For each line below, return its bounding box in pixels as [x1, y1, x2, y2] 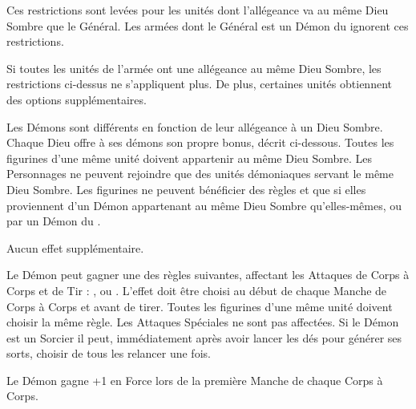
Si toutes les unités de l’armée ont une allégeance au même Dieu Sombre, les [6, 59, 382, 76]
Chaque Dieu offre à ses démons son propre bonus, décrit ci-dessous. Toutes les [6, 134, 394, 151]
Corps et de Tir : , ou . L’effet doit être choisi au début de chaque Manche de [6, 281, 387, 298]
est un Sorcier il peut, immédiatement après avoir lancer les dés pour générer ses [6, 329, 402, 346]
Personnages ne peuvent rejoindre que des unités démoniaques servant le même [6, 165, 394, 182]
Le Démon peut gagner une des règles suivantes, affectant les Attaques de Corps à [6, 266, 410, 283]
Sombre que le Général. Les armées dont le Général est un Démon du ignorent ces [6, 17, 409, 34]
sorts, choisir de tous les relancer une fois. [6, 345, 211, 362]
